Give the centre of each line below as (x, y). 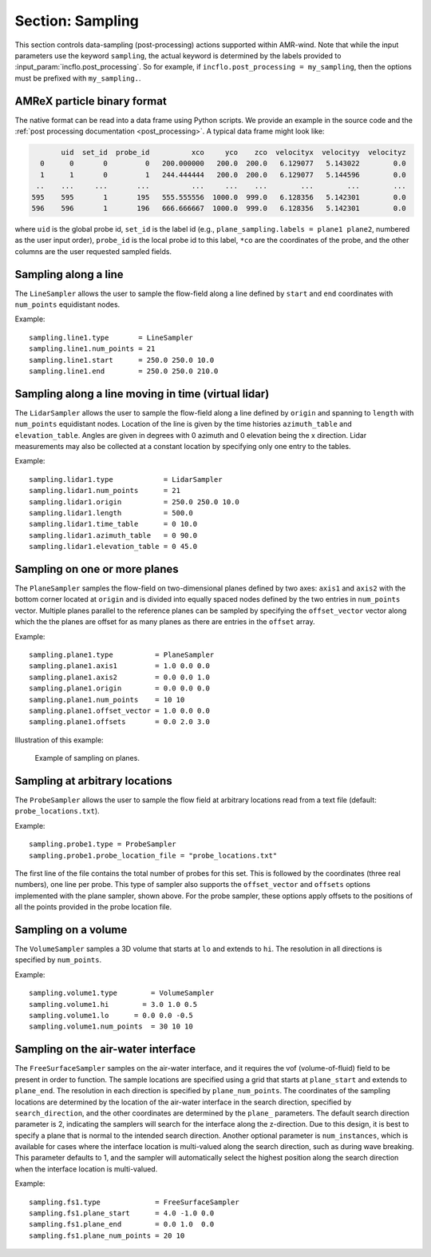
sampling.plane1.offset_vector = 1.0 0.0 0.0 (120, 710)
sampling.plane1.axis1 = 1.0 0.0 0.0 (120, 666)
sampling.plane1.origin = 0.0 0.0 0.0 (120, 688)
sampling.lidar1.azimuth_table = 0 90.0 (113, 535)
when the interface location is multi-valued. (86, 1169)
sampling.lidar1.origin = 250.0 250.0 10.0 (134, 502)
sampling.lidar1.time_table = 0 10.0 (113, 524)
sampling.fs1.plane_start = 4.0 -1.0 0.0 (122, 1213)
